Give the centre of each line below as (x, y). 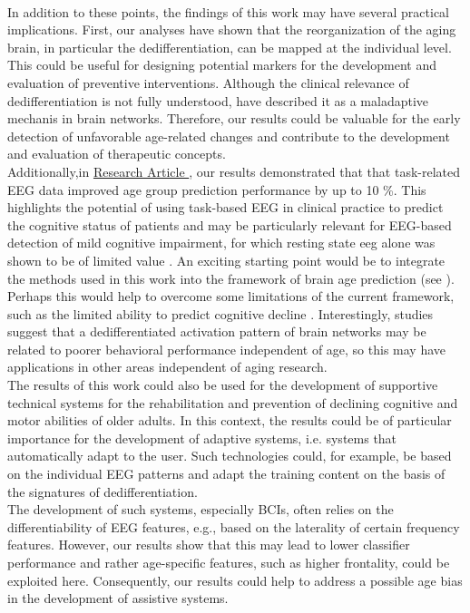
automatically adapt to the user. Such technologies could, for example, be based (230, 456)
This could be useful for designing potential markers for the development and (222, 65)
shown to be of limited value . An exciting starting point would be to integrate (226, 260)
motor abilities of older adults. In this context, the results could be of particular (230, 420)
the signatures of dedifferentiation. (103, 491)
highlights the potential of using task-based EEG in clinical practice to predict (225, 207)
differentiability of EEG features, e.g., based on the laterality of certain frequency (234, 526)
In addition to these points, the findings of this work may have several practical (229, 11)
